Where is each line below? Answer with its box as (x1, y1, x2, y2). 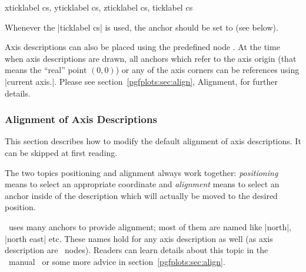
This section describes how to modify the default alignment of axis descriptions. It (5, 135, 301, 147)
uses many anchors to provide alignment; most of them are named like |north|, (8, 220, 291, 233)
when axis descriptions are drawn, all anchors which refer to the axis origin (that (5, 52, 297, 64)
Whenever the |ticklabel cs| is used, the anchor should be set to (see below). (5, 21, 278, 33)
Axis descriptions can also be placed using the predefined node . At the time (5, 41, 280, 53)
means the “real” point (5, 64, 87, 76)
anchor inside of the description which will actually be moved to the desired (5, 189, 278, 201)
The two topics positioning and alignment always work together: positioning (5, 166, 278, 178)
